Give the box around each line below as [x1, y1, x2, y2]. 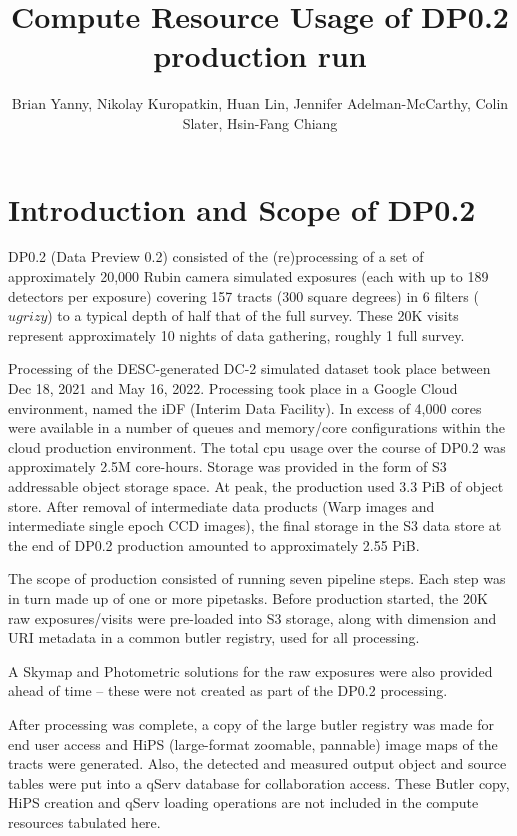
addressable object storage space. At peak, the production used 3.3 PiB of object [8, 475, 504, 496]
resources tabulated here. [8, 811, 161, 832]
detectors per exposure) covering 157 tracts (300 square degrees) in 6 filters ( [8, 285, 479, 306]
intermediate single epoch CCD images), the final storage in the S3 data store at [8, 515, 502, 536]
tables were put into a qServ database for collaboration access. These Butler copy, [8, 772, 510, 793]
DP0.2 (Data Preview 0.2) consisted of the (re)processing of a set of [8, 246, 424, 267]
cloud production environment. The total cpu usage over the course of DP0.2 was [8, 436, 506, 457]
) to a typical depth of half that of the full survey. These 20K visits [47, 305, 459, 326]
